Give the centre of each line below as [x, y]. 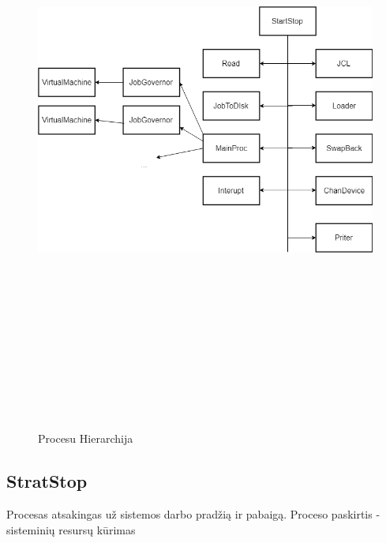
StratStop [47, 481]
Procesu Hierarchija [86, 438]
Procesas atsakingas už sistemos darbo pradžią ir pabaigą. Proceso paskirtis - [193, 514]
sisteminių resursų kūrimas [71, 529]
